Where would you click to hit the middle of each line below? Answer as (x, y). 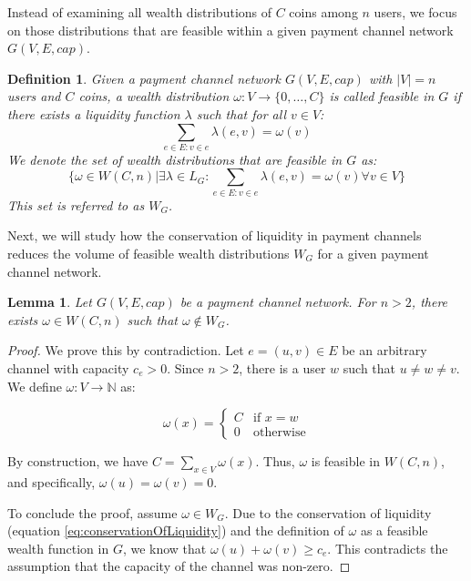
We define (35, 386)
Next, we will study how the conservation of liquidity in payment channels (215, 235)
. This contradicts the (388, 548)
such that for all (241, 113)
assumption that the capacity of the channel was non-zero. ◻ (179, 566)
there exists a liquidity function (94, 113)
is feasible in (345, 461)
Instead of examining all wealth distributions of (140, 12)
